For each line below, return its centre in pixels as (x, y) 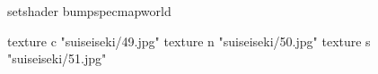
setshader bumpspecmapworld (89, 11)
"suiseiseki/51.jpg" (57, 58)
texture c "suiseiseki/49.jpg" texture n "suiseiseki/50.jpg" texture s (189, 41)
